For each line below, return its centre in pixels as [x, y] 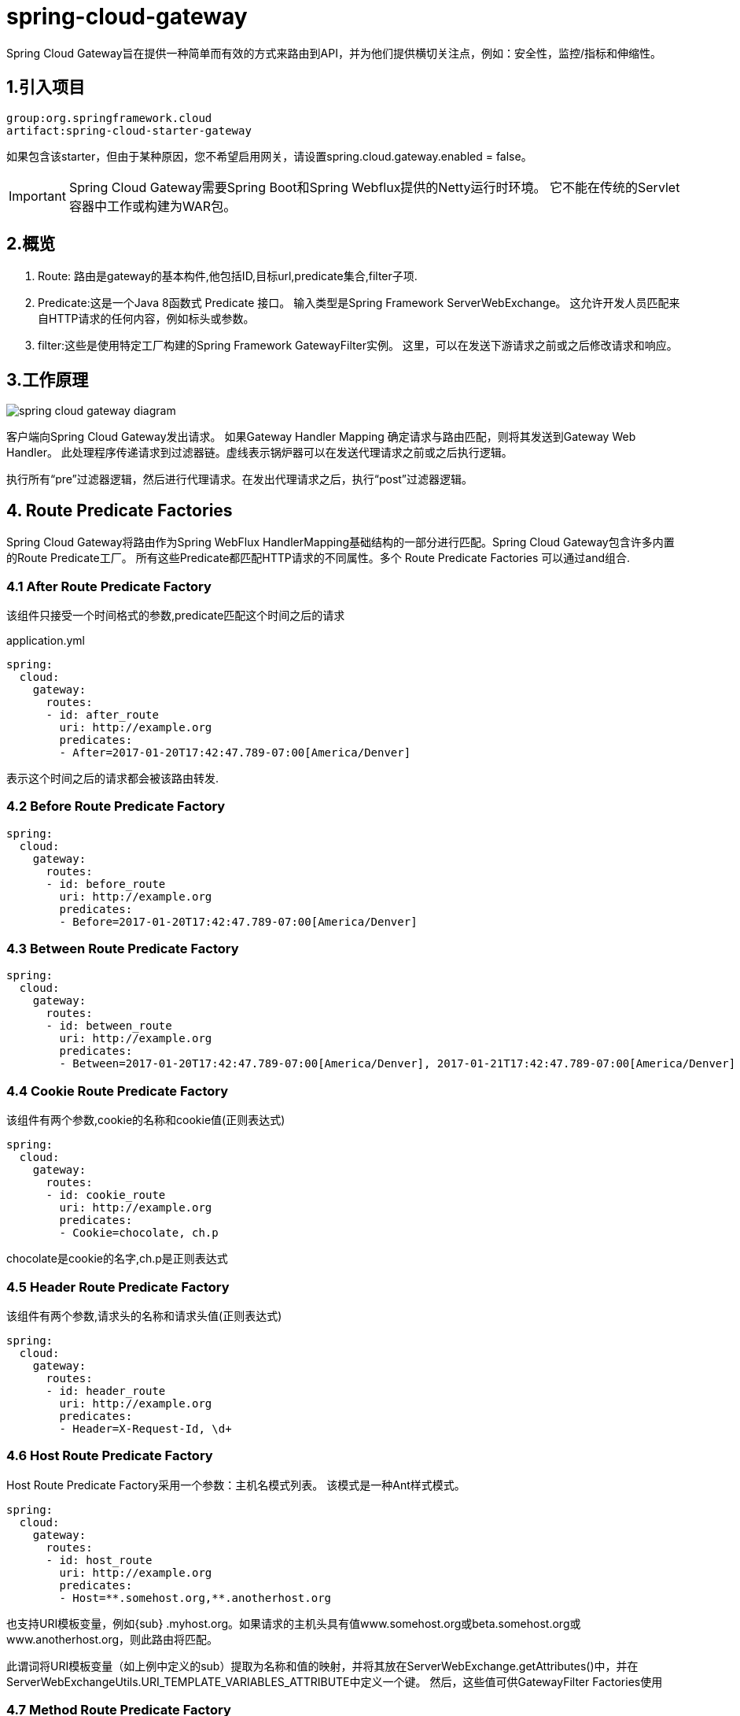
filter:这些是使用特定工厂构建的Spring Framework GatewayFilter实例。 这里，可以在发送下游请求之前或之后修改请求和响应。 [358, 346]
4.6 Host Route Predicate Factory [110, 1456]
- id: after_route [102, 714]
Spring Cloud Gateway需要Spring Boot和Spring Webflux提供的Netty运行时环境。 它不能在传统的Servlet [374, 187]
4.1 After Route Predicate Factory [109, 586]
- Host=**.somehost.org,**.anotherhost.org [195, 1598]
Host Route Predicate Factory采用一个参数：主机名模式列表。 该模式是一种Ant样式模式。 [236, 1485]
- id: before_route [106, 884]
